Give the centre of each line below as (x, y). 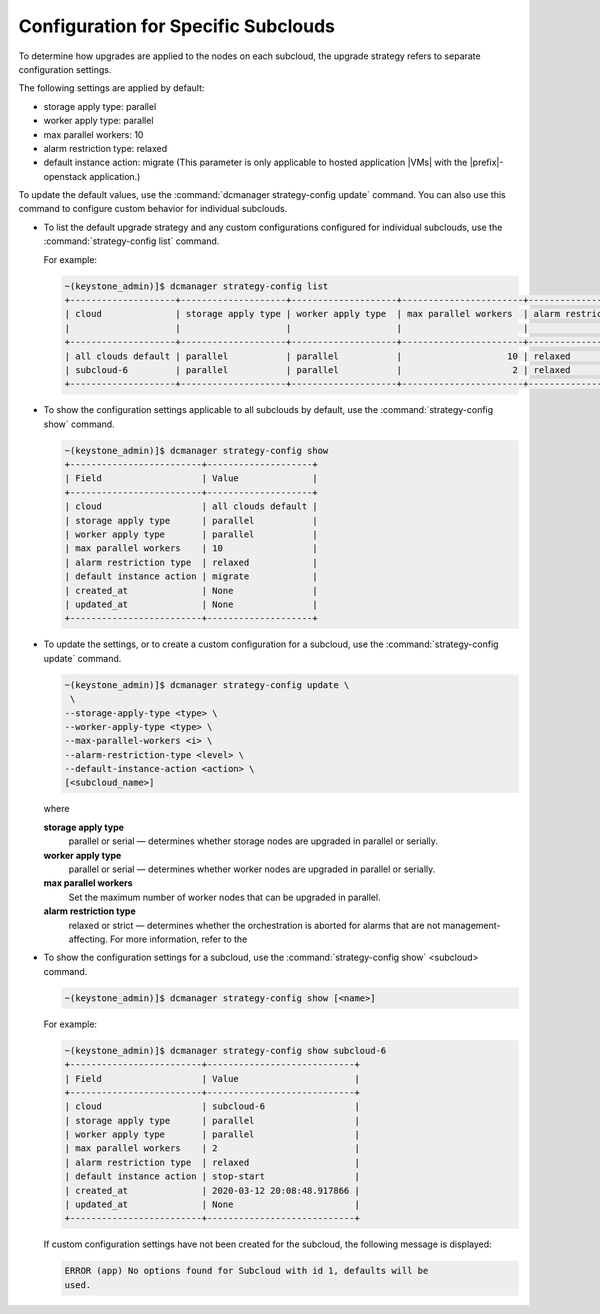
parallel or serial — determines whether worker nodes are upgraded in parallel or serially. (252, 869)
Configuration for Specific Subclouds (176, 26)
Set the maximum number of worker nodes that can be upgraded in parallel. (224, 897)
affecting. (88, 939)
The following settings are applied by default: (111, 88)
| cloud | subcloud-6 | (212, 1106)
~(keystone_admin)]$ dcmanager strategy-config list (196, 286)
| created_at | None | (191, 590)
